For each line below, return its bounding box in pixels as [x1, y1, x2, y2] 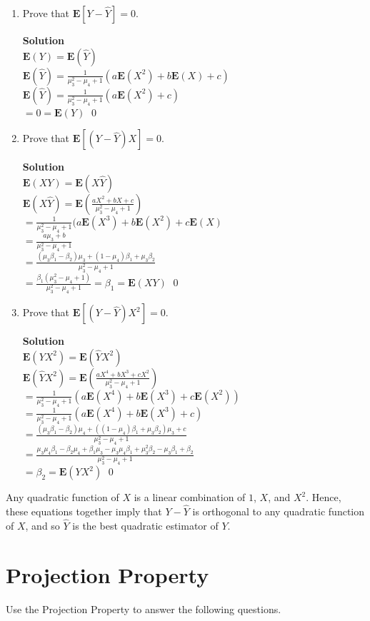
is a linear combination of [134, 490, 246, 505]
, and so [25, 517, 60, 532]
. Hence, [306, 490, 341, 505]
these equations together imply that [6, 504, 162, 519]
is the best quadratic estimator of [72, 517, 219, 532]
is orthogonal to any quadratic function [192, 504, 365, 519]
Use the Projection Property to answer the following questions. [6, 601, 281, 616]
